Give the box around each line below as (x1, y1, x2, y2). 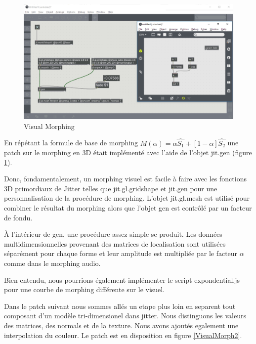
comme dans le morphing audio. (4, 258, 101, 268)
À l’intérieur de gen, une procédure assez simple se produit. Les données (4, 229, 222, 239)
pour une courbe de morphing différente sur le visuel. (4, 284, 165, 295)
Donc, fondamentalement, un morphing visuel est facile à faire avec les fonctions (4, 173, 247, 184)
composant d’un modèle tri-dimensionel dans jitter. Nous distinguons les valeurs (4, 310, 246, 321)
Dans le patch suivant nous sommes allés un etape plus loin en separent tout (4, 301, 236, 311)
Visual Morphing (24, 121, 75, 131)
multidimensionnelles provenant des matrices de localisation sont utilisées (4, 238, 226, 249)
